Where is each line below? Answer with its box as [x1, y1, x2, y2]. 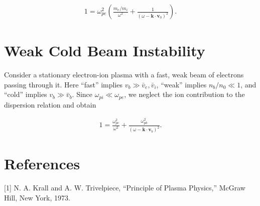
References [4, 153, 80, 174]
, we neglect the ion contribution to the [124, 89, 245, 99]
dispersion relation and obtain [4, 99, 96, 110]
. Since [72, 89, 93, 99]
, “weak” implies [156, 79, 207, 89]
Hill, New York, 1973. [4, 192, 70, 202]
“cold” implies [4, 89, 47, 99]
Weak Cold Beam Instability [4, 40, 205, 61]
